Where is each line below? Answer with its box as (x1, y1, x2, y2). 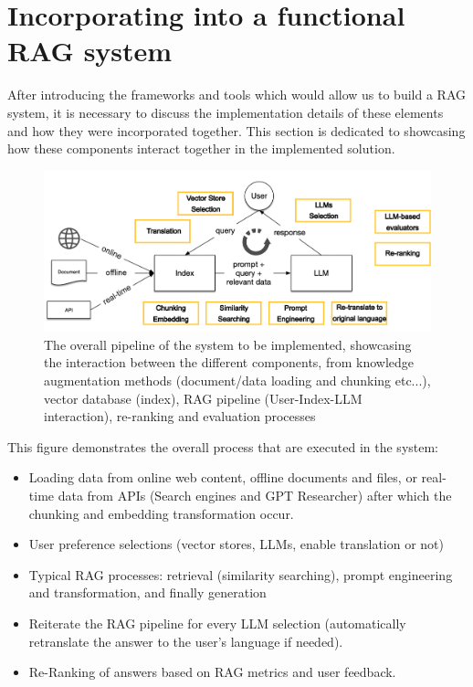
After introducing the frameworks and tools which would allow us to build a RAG (7, 85, 466, 104)
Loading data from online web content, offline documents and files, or (28, 468, 417, 487)
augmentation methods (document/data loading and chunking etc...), (44, 371, 431, 390)
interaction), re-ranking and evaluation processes (44, 407, 316, 426)
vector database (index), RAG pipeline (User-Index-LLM (44, 388, 363, 407)
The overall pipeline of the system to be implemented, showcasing (44, 334, 412, 354)
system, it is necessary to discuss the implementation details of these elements (7, 102, 444, 122)
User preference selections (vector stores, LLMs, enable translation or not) (28, 534, 445, 554)
